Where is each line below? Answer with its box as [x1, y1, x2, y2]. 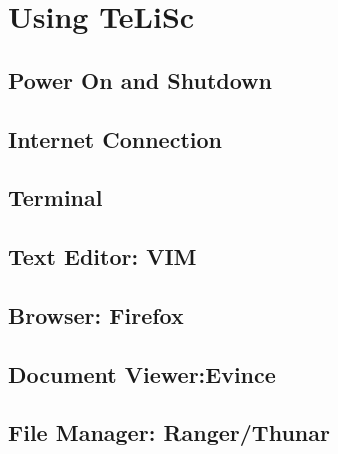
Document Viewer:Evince [8, 358, 276, 389]
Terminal [8, 182, 103, 213]
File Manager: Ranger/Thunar [8, 417, 330, 448]
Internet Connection [8, 123, 222, 154]
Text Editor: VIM [8, 241, 197, 272]
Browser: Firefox [8, 299, 184, 330]
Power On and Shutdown [8, 64, 272, 95]
